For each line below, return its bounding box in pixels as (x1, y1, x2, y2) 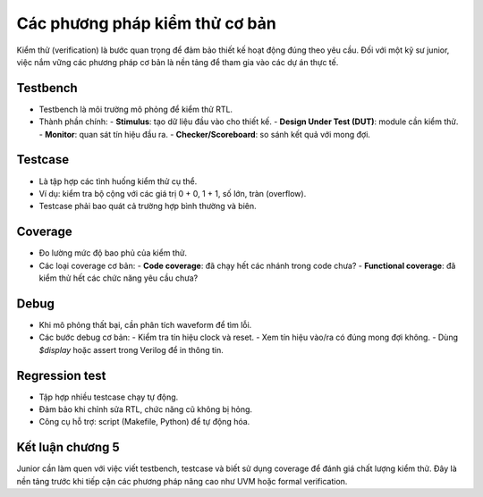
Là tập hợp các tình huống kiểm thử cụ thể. (38, 175, 198, 187)
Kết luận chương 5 (16, 440, 120, 455)
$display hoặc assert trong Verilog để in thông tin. (38, 344, 224, 355)
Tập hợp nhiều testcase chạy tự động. (38, 392, 179, 402)
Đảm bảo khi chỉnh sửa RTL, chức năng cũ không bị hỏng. (38, 403, 253, 415)
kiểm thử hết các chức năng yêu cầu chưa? (38, 273, 199, 283)
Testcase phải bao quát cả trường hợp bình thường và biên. (38, 201, 257, 212)
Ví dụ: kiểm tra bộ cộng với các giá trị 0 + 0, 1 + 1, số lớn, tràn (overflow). (38, 188, 307, 198)
